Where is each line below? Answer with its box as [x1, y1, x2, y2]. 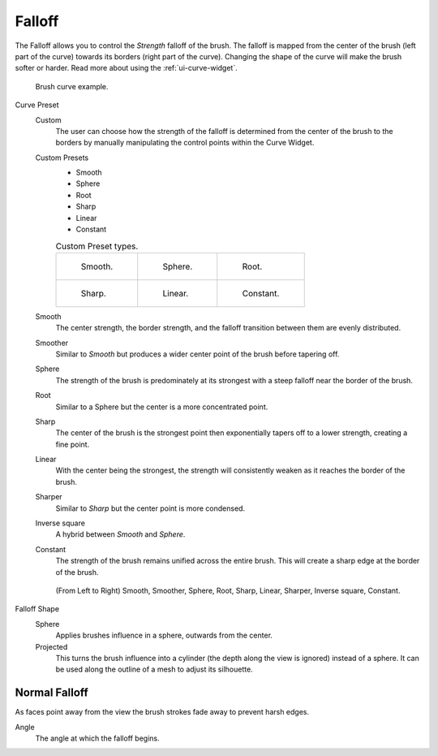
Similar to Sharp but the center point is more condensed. [55, 503, 246, 513]
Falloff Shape [15, 604, 60, 614]
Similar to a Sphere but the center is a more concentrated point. [55, 402, 268, 412]
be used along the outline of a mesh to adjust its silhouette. [55, 664, 253, 674]
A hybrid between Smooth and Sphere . [55, 529, 186, 539]
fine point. [55, 439, 90, 449]
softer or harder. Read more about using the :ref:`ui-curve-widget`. [15, 63, 238, 73]
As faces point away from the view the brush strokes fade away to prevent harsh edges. [15, 707, 310, 717]
